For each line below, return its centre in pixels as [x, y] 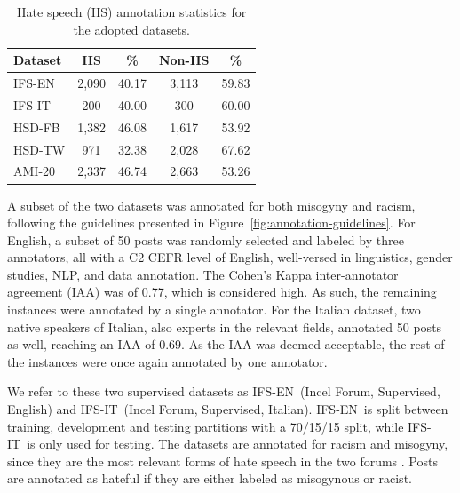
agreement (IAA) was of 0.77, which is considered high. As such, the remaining [222, 292]
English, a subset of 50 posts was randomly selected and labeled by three [206, 239]
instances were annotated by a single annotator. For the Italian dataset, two [214, 310]
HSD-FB [37, 127]
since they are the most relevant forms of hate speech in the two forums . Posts [222, 461]
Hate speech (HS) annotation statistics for [132, 12]
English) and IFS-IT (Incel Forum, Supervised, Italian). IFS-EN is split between [228, 409]
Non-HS [184, 60]
